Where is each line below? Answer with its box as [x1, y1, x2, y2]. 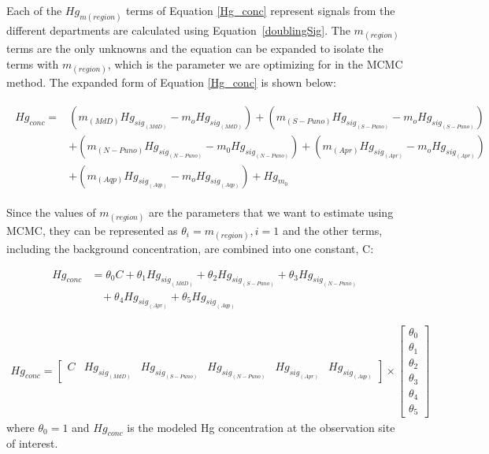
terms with [6, 55, 59, 72]
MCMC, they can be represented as [6, 221, 178, 238]
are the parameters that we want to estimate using [148, 203, 394, 220]
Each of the [6, 2, 62, 18]
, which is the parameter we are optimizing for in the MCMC [107, 55, 403, 72]
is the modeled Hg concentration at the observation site [127, 419, 395, 435]
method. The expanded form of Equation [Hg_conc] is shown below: [6, 73, 336, 90]
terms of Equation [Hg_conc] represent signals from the [126, 2, 395, 18]
